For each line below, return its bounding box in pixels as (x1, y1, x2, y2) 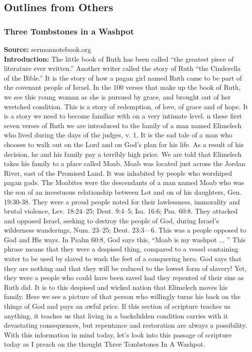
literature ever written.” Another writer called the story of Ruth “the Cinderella (4, 63, 241, 73)
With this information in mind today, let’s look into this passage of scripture (4, 329, 232, 339)
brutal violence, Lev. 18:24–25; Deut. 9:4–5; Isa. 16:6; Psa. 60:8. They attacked (4, 206, 238, 216)
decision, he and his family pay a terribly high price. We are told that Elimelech (4, 149, 242, 159)
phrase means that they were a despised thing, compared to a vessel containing (4, 244, 238, 254)
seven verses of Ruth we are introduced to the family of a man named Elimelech (4, 120, 242, 130)
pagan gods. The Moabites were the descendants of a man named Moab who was (4, 177, 244, 187)
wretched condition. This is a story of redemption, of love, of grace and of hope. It (4, 101, 248, 111)
